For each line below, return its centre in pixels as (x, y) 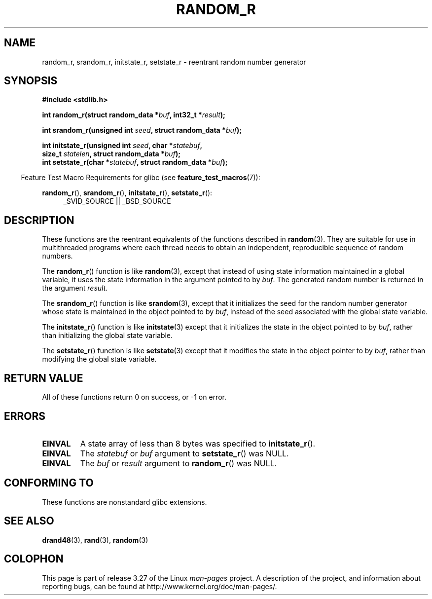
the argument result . (75, 288)
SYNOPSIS (31, 81)
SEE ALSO (29, 521)
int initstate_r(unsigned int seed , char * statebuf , (122, 146)
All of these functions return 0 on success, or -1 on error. (134, 397)
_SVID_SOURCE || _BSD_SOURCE (117, 201)
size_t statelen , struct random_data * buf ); (111, 154)
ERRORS (25, 416)
